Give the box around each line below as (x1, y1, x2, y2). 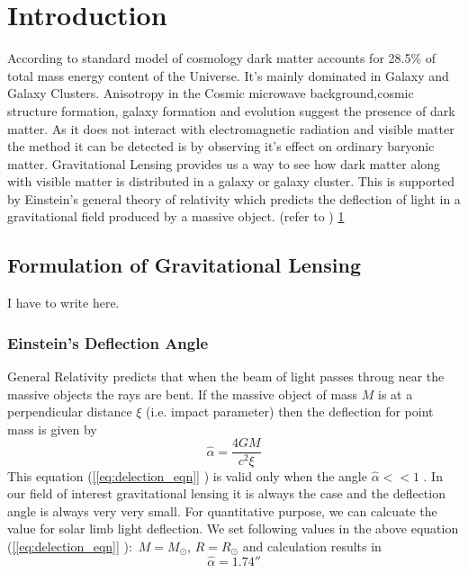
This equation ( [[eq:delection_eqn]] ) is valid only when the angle (7, 466, 367, 485)
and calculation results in (242, 536, 382, 555)
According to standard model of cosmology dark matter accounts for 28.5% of (7, 49, 436, 67)
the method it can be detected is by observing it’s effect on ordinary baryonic (7, 137, 435, 156)
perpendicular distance (7, 402, 132, 421)
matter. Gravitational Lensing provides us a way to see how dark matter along (7, 154, 441, 173)
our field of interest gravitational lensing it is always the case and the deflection (7, 484, 445, 503)
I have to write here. (7, 293, 120, 312)
